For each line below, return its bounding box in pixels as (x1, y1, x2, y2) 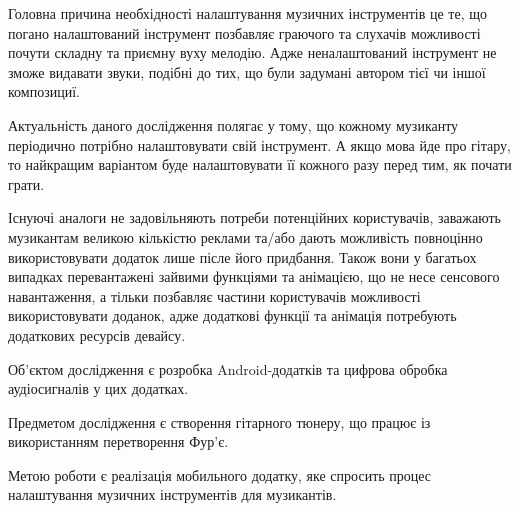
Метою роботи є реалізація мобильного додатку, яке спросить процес (8, 464, 432, 485)
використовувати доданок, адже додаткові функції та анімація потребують (8, 305, 457, 326)
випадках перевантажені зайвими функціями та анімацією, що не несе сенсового (8, 266, 500, 287)
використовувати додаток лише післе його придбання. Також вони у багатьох (8, 246, 477, 267)
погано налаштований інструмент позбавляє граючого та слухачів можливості (8, 22, 481, 43)
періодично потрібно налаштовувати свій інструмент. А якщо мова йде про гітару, (8, 134, 511, 155)
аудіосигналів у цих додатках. (8, 378, 189, 399)
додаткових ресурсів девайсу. (8, 324, 186, 345)
